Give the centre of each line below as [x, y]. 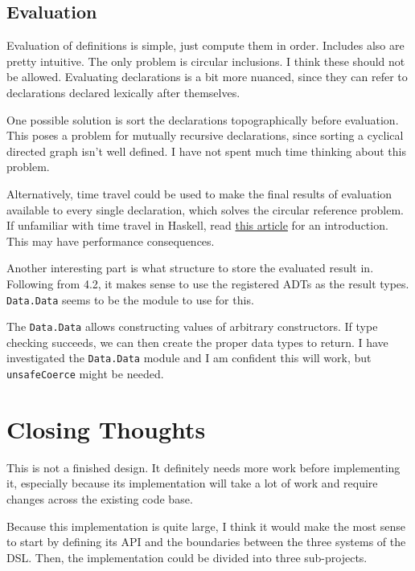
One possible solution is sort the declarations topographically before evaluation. [203, 119]
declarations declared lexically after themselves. [123, 92]
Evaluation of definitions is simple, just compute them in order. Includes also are [205, 45]
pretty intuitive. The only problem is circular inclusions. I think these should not [206, 61]
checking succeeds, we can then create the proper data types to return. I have [197, 342]
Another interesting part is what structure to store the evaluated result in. [190, 268]
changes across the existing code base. [100, 499]
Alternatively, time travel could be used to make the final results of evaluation [199, 193]
